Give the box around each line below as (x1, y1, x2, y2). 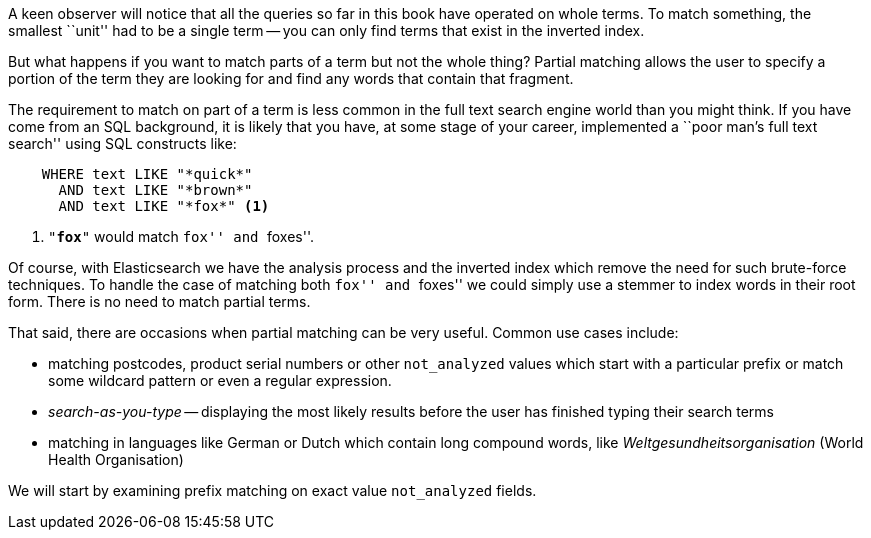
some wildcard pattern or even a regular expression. (48, 372, 392, 389)
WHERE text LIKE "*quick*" (41, 166, 253, 182)
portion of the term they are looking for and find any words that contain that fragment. (8, 70, 574, 87)
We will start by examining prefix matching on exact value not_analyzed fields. (8, 482, 537, 499)
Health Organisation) (48, 451, 184, 468)
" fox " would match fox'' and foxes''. (48, 228, 314, 245)
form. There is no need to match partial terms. (8, 293, 311, 310)
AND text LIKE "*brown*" (58, 182, 253, 198)
